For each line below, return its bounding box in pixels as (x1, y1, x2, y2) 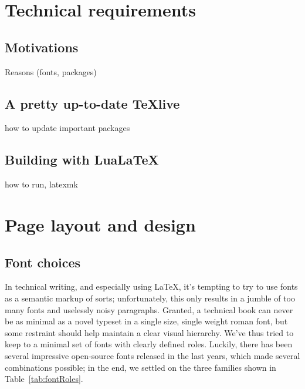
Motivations (5, 38, 79, 56)
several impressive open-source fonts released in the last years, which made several (5, 349, 300, 361)
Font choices (5, 253, 81, 271)
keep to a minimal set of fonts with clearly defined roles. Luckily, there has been (5, 338, 293, 350)
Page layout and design (5, 212, 196, 236)
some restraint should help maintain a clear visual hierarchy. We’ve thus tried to (5, 326, 294, 338)
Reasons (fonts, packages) (5, 65, 97, 78)
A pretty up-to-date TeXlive (5, 94, 180, 112)
